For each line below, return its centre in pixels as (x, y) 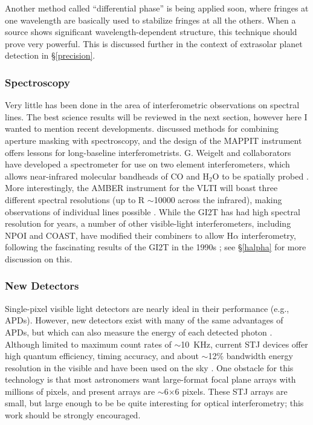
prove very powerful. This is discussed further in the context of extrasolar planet (154, 43)
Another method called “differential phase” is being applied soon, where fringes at (157, 8)
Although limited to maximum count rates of (88, 344)
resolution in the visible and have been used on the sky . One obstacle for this (149, 367)
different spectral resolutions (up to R (75, 199)
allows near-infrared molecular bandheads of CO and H (107, 176)
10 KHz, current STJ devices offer (244, 344)
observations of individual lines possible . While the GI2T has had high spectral (153, 211)
